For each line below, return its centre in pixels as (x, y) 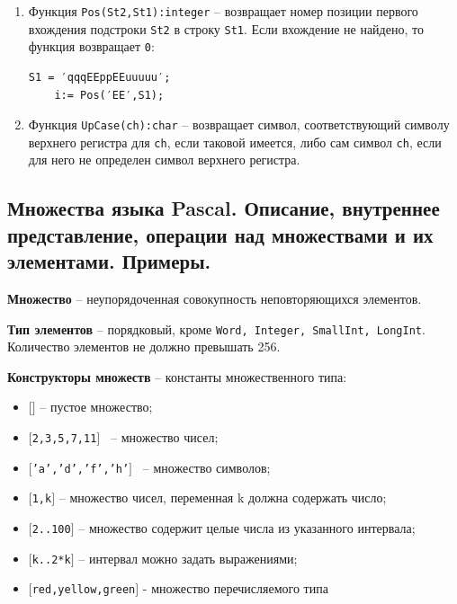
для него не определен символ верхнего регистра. (164, 160)
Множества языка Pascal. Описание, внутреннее (224, 208)
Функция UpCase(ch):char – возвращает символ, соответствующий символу (239, 124)
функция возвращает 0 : (91, 46)
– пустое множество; (96, 407)
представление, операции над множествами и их (220, 234)
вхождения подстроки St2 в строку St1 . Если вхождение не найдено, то (226, 28)
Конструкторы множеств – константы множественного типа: (177, 376)
